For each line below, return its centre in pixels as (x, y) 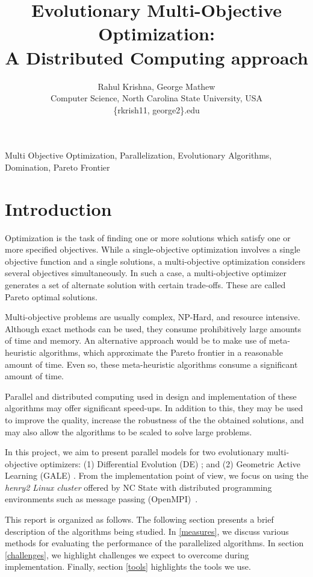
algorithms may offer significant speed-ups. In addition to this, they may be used (154, 408)
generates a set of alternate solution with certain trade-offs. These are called (145, 284)
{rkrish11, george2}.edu (156, 109)
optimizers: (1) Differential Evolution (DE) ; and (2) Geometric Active (171, 463)
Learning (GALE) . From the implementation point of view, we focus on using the (156, 475)
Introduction (58, 208)
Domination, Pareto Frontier (57, 167)
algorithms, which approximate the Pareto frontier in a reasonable (161, 352)
